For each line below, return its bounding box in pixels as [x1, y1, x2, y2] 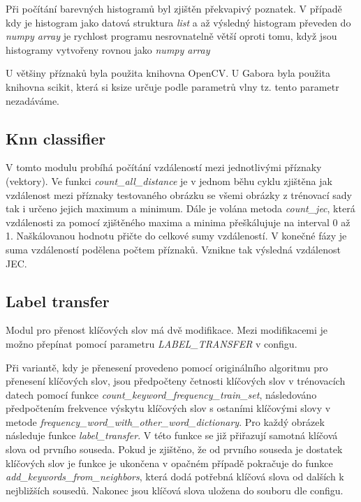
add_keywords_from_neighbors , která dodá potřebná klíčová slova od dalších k [6, 469, 344, 484]
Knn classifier [6, 127, 106, 149]
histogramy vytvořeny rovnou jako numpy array [6, 42, 210, 57]
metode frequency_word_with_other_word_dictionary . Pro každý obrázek [6, 414, 325, 429]
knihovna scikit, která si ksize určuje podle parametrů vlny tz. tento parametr [6, 79, 339, 94]
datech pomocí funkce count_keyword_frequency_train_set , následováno [6, 387, 317, 401]
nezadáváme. [6, 93, 59, 108]
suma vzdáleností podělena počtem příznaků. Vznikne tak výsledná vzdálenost [6, 242, 341, 256]
